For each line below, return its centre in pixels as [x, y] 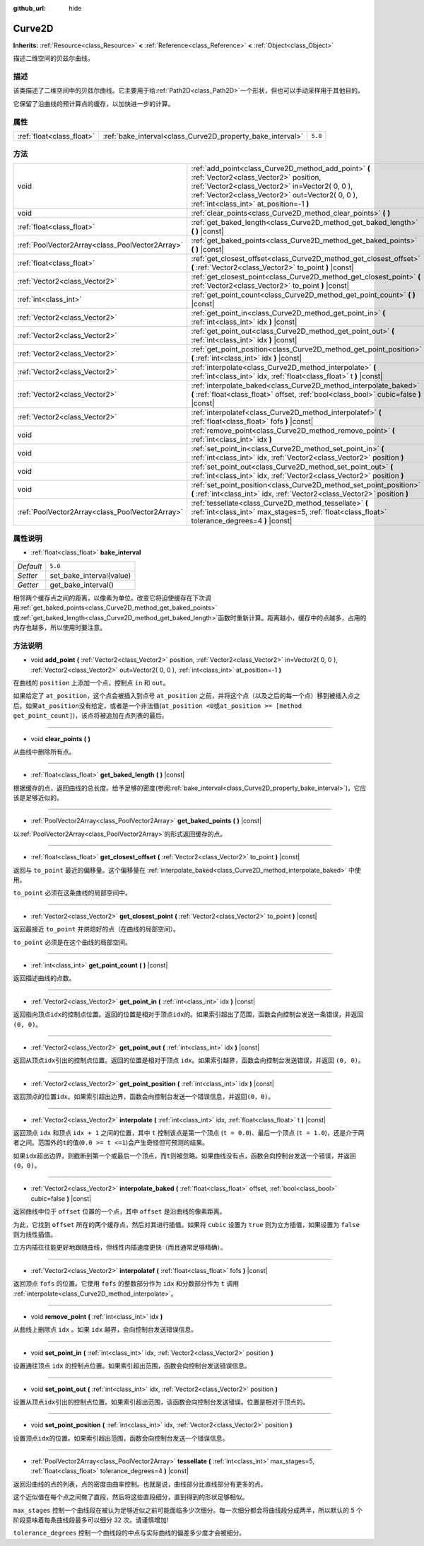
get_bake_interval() [82, 585]
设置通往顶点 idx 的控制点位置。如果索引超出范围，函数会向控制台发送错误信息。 [132, 1366]
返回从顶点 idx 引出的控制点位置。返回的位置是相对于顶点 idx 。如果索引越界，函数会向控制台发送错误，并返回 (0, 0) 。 [189, 1060]
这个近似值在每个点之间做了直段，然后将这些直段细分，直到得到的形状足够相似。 [131, 1497]
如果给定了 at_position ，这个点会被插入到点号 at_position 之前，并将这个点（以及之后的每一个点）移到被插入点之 [187, 696]
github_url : [29, 8]
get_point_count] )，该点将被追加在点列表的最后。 [90, 716]
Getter [28, 585]
